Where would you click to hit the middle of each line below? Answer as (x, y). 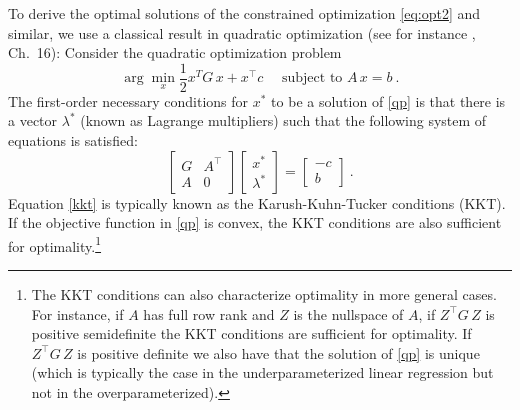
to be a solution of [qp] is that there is (388, 100)
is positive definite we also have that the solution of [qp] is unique (278, 352)
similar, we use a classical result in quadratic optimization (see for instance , (242, 32)
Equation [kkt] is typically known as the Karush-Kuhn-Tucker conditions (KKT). (257, 202)
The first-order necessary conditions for (128, 100)
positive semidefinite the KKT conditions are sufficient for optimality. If (251, 333)
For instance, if (77, 313)
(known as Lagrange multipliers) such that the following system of (283, 120)
